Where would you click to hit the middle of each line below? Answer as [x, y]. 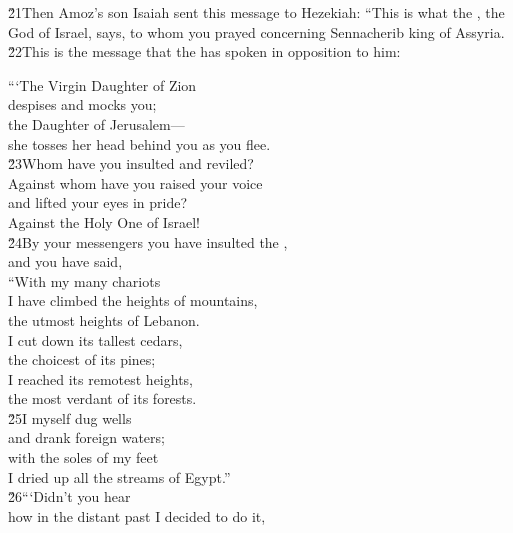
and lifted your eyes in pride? [98, 202]
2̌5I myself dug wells [70, 417]
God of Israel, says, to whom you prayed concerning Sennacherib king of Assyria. [256, 31]
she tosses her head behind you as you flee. [139, 143]
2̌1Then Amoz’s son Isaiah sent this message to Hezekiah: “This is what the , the [256, 12]
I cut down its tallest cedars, [95, 339]
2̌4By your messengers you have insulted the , [148, 241]
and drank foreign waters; [86, 437]
